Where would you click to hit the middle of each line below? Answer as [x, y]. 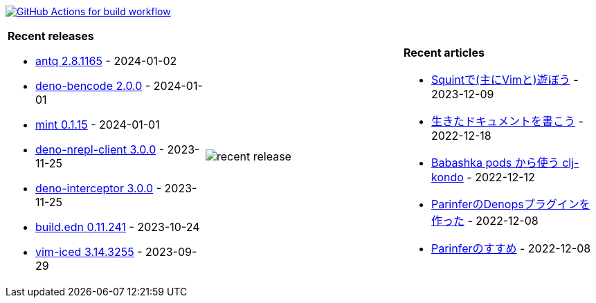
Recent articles [444, 53]
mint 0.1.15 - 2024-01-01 [98, 125]
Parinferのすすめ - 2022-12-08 [511, 248]
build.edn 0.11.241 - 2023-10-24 [118, 227]
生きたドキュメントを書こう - [507, 121]
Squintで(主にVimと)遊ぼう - [505, 80]
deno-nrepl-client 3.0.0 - [100, 149]
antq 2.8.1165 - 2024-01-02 [106, 61]
